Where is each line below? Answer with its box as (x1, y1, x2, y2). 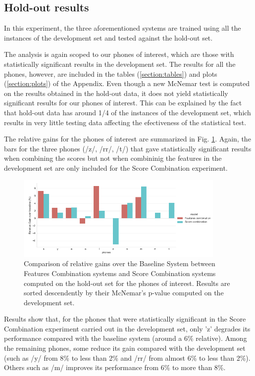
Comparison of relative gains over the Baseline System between (24, 258, 215, 269)
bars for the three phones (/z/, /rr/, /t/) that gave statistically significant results (4, 143, 252, 153)
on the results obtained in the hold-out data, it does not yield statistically (4, 88, 228, 98)
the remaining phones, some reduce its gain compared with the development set (4, 343, 246, 353)
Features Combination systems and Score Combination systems (24, 268, 216, 278)
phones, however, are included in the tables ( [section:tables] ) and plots (4, 68, 217, 79)
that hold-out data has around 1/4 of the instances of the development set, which (4, 107, 251, 117)
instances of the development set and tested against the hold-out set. (4, 32, 213, 43)
